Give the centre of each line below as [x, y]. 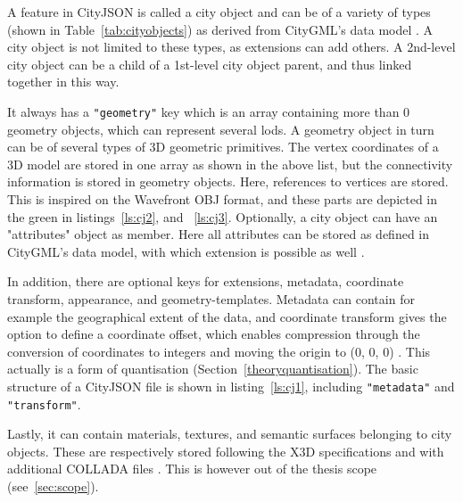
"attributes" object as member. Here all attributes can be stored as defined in [219, 234]
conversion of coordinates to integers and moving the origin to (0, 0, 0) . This [219, 351]
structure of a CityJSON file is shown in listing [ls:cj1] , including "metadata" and [231, 386]
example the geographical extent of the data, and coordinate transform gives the [227, 316]
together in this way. [63, 82]
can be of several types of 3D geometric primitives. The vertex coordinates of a [223, 147]
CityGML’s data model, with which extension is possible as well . [186, 251]
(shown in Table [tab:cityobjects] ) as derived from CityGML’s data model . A [220, 29]
